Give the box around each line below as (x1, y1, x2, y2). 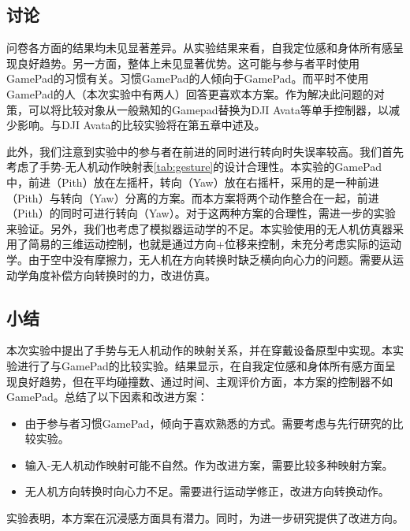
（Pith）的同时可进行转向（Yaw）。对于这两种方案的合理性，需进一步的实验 (6, 205, 396, 221)
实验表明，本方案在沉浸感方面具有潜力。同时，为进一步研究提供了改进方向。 (6, 510, 404, 526)
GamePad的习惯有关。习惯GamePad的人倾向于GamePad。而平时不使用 (6, 70, 369, 87)
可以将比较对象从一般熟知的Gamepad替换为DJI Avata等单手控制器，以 (28, 101, 389, 117)
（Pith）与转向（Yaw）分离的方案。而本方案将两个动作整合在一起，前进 (6, 189, 379, 206)
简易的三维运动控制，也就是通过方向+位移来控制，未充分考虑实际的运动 (28, 236, 401, 252)
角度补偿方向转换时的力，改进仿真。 (28, 266, 216, 283)
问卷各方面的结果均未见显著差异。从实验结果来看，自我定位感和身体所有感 (6, 39, 393, 56)
